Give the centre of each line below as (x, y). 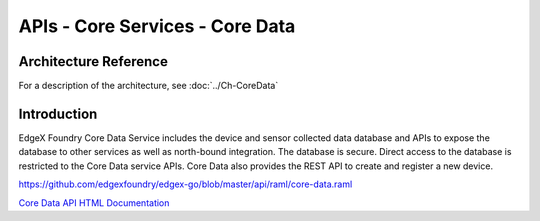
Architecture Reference (93, 61)
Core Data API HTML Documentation (94, 202)
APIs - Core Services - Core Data (157, 26)
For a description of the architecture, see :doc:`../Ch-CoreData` (148, 86)
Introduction (58, 113)
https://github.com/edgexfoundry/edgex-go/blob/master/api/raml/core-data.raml (185, 184)
